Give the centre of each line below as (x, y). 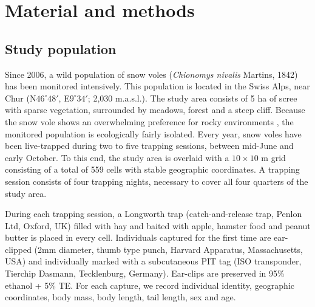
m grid (273, 157)
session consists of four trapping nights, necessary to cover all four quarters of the (157, 181)
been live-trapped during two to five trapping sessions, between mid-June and (149, 146)
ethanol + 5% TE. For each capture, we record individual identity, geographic (150, 285)
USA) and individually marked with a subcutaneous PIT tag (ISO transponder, (153, 261)
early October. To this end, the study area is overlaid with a (117, 157)
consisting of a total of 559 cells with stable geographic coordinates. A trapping (152, 169)
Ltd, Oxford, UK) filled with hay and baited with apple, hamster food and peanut (158, 225)
